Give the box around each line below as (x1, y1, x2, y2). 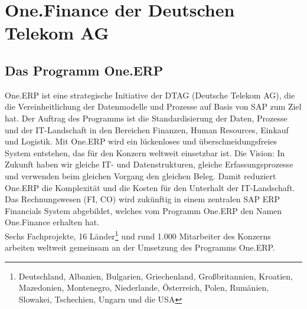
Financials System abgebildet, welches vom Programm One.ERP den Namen (5, 204, 282, 216)
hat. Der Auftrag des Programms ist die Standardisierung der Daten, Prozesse (5, 111, 288, 124)
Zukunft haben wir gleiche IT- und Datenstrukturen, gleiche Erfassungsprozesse (5, 158, 293, 170)
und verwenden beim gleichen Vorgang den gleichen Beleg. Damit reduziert (5, 169, 276, 182)
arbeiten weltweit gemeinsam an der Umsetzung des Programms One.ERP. (5, 241, 275, 254)
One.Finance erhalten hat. (5, 216, 100, 228)
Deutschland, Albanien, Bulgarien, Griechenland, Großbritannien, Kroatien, (18, 269, 293, 282)
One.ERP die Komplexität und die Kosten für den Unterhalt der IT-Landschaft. (5, 181, 295, 193)
